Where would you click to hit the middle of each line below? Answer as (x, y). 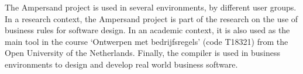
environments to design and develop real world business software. (121, 64)
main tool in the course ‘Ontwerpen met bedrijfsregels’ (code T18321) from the (147, 41)
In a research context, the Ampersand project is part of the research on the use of (151, 18)
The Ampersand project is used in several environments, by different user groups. (151, 7)
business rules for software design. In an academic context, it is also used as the (147, 30)
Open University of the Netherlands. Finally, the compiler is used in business (143, 53)
